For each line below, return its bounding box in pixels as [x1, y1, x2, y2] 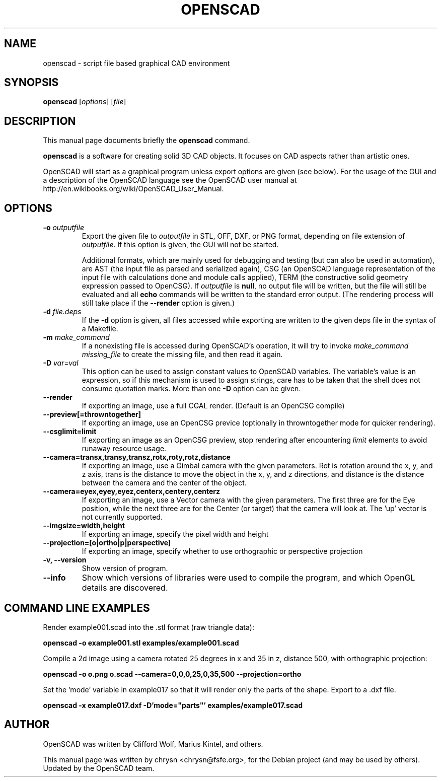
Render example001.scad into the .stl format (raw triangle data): [43, 622, 254, 631]
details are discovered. [82, 583, 168, 593]
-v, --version [43, 555, 87, 564]
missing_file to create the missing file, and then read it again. [82, 350, 283, 359]
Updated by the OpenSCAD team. [43, 763, 155, 772]
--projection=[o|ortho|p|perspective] [43, 538, 171, 547]
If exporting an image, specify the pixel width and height [82, 530, 269, 539]
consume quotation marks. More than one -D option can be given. [82, 384, 301, 393]
